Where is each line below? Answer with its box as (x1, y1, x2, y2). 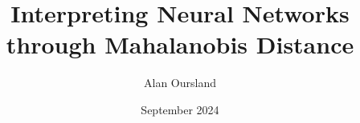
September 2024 (141, 101, 219, 117)
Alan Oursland (144, 74, 216, 91)
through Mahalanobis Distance (6, 28, 354, 61)
